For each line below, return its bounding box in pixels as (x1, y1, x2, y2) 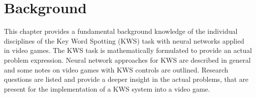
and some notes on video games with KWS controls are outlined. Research (4, 64, 228, 74)
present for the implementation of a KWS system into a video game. (4, 83, 210, 94)
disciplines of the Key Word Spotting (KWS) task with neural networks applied (4, 35, 245, 46)
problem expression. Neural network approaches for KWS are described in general (4, 54, 251, 65)
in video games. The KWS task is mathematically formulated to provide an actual (4, 45, 252, 55)
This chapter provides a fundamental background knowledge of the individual (4, 26, 238, 36)
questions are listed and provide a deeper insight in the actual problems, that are (4, 74, 249, 84)
